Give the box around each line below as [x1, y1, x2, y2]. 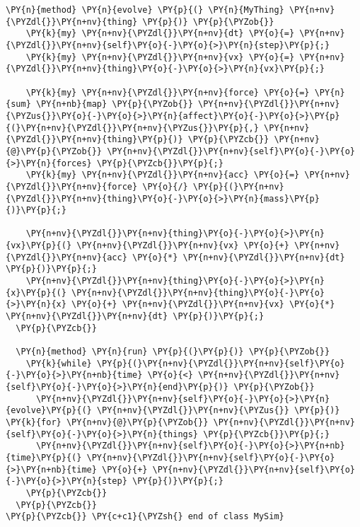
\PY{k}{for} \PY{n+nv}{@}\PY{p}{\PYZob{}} [6, 417, 209, 427]
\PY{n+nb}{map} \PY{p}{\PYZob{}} [35, 99, 193, 110]
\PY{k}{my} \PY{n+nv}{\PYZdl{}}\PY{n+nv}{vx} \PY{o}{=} [25, 52, 295, 62]
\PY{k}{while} [25, 358, 92, 369]
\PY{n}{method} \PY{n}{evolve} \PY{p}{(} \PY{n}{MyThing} [6, 5, 284, 15]
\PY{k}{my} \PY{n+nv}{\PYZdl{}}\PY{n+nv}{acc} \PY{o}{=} [25, 170, 300, 180]
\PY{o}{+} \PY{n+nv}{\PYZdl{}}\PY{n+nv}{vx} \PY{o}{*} [71, 299, 335, 310]
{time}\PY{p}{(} [6, 452, 82, 463]
